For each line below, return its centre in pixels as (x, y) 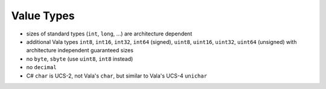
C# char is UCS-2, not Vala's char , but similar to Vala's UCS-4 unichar (117, 76)
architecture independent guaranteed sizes (80, 51)
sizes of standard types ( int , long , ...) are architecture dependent (109, 34)
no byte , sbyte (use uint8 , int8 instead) (80, 59)
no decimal (41, 67)
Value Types (43, 16)
